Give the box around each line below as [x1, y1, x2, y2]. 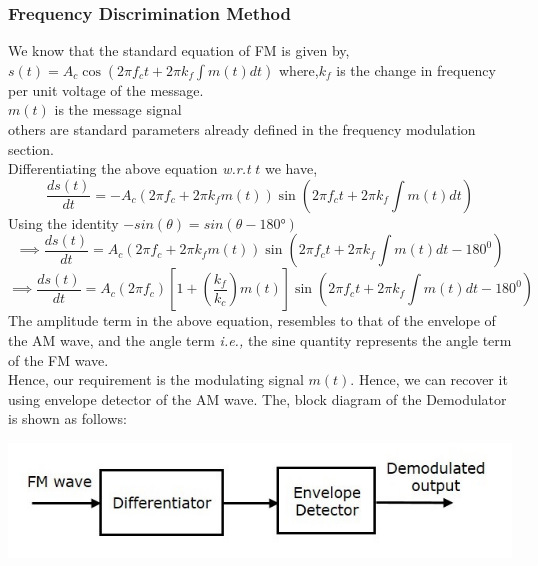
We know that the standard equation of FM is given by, [8, 40, 350, 61]
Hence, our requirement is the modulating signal [8, 369, 304, 390]
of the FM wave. [8, 349, 109, 370]
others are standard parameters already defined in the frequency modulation [8, 119, 476, 139]
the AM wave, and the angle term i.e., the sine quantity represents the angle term [8, 329, 512, 350]
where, [279, 59, 319, 80]
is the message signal [54, 99, 182, 120]
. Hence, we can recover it [350, 369, 508, 390]
